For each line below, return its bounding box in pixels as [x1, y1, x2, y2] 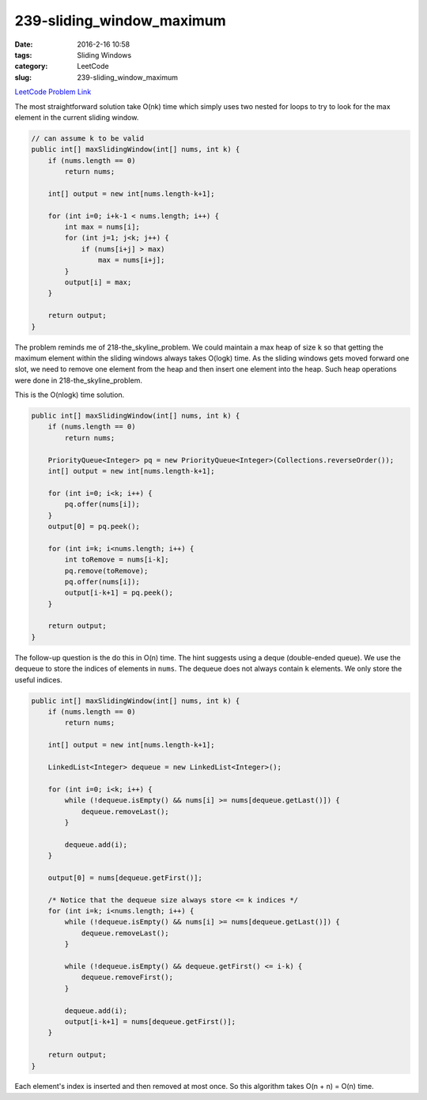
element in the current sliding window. [14, 112, 139, 122]
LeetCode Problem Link [14, 87, 92, 96]
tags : [14, 50, 32, 59]
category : [14, 62, 48, 71]
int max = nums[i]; [64, 222, 140, 231]
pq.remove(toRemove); [64, 566, 149, 575]
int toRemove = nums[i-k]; [64, 555, 169, 565]
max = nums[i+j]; [97, 255, 165, 265]
